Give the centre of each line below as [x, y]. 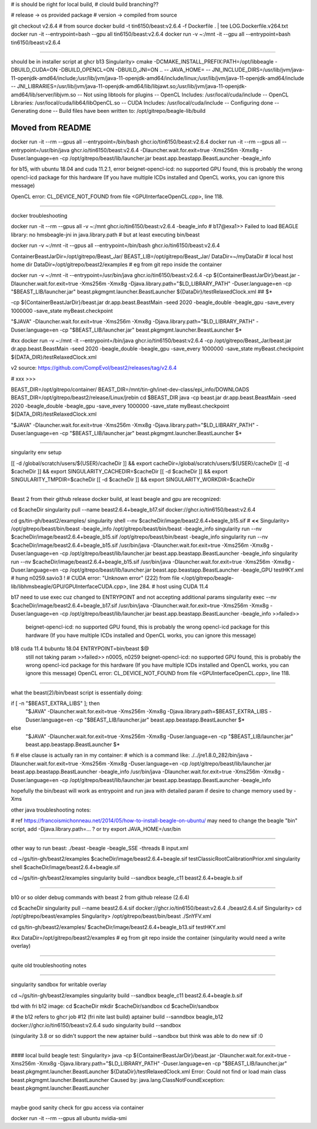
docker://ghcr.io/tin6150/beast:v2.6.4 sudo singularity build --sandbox [96, 1025]
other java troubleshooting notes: [51, 810]
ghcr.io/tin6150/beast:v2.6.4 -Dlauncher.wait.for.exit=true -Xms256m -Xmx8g [165, 150]
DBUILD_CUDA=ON [34, 70]
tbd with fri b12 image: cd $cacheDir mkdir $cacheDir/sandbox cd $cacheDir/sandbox [115, 1006]
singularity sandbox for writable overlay [59, 984]
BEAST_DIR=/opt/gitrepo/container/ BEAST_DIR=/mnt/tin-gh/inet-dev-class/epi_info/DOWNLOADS [130, 389]
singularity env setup [36, 452]
